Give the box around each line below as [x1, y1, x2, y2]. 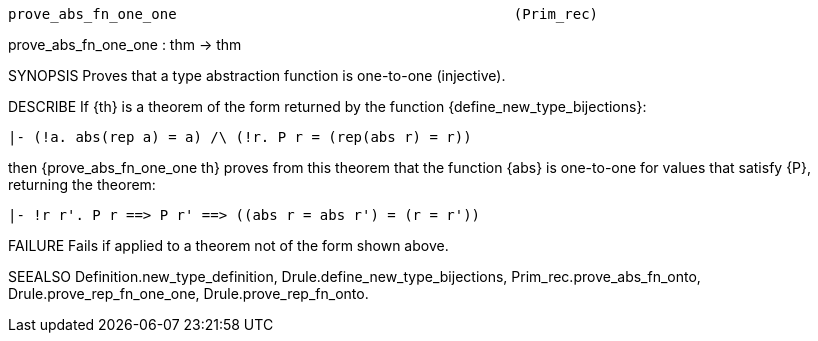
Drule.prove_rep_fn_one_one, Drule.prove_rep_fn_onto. [8, 285, 369, 302]
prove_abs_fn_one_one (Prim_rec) [8, 6, 599, 22]
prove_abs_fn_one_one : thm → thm [8, 36, 242, 53]
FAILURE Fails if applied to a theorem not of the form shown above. [8, 237, 449, 254]
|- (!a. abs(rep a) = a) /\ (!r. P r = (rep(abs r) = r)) [8, 129, 472, 145]
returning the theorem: [8, 176, 156, 193]
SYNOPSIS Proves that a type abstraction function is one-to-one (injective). [8, 67, 506, 84]
